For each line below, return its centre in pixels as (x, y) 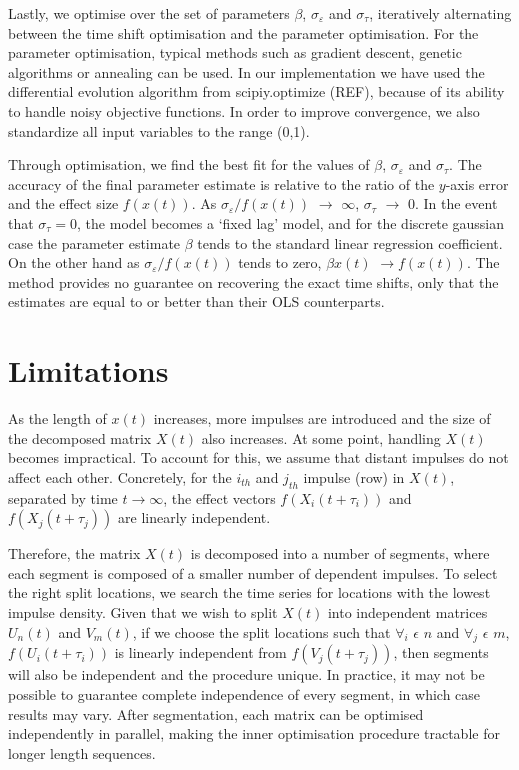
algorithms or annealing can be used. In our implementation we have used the (246, 71)
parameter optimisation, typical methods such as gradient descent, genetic (235, 52)
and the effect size (63, 203)
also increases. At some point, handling (321, 437)
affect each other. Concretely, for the (120, 476)
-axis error (477, 183)
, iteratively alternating (440, 13)
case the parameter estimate (94, 242)
